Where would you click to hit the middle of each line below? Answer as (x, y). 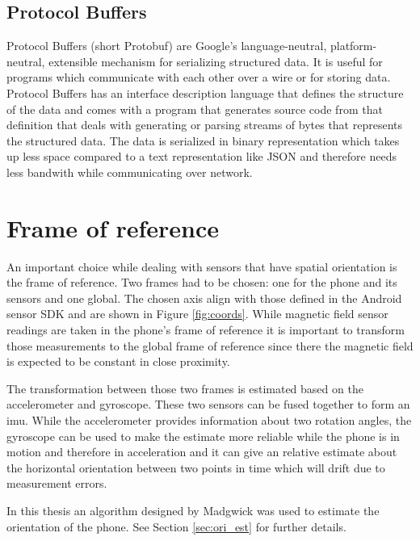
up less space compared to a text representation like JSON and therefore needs (202, 156)
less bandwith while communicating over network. (130, 172)
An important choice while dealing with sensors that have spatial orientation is (202, 266)
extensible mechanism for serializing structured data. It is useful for (216, 61)
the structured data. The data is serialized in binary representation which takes (203, 140)
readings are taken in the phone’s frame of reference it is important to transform (206, 330)
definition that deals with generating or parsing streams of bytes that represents (204, 125)
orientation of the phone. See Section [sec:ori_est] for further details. (176, 526)
